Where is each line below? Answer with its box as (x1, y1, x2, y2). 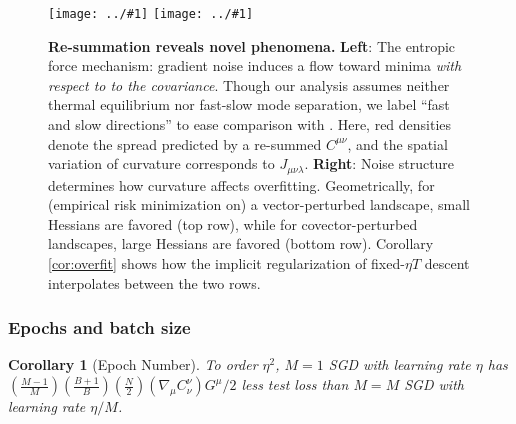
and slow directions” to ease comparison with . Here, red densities (48, 114, 452, 135)
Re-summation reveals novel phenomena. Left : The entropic (48, 35, 456, 56)
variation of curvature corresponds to (48, 153, 275, 174)
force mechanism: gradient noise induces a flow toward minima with (48, 55, 462, 76)
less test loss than (241, 374, 349, 395)
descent (424, 253, 470, 274)
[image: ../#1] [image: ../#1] (48, 7, 254, 21)
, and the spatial (347, 133, 448, 154)
